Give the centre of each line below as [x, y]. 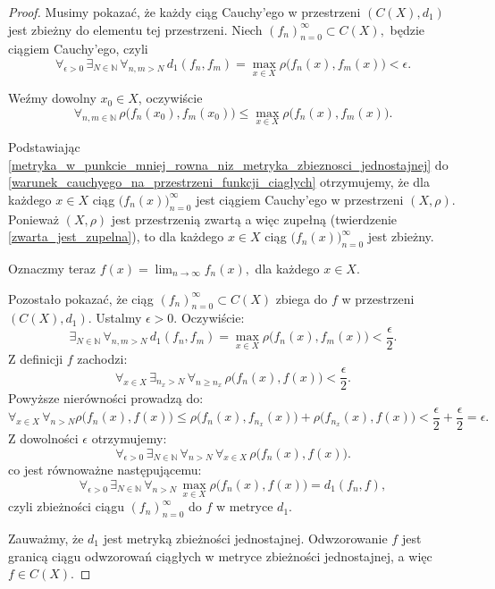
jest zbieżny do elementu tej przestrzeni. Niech [135, 29]
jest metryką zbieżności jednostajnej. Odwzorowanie [245, 538]
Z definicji [36, 358]
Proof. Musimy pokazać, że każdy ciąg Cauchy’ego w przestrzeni [185, 12]
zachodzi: [102, 358]
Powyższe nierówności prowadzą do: [106, 398]
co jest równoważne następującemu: [105, 470]
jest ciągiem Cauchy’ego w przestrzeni [300, 199]
